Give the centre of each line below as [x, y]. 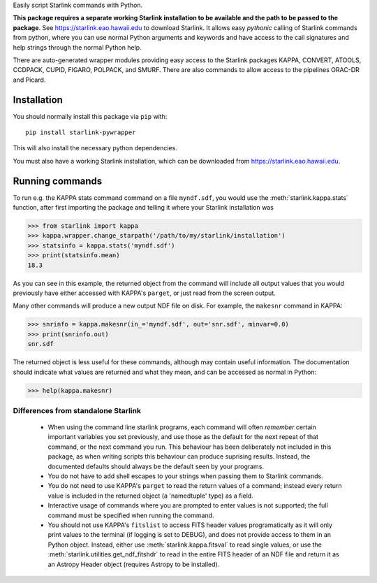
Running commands [58, 181]
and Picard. [29, 80]
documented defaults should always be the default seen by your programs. [156, 466]
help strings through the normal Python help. [77, 47]
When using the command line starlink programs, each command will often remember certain [182, 427]
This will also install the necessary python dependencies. [95, 148]
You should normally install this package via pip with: [90, 116]
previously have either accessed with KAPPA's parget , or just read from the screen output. [144, 293]
